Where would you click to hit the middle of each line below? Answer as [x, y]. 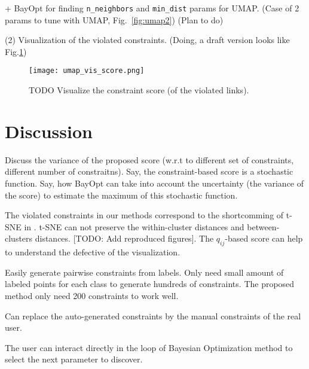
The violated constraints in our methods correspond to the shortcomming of [144, 215]
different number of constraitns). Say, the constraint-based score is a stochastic [149, 171]
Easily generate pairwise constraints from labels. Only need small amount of [144, 272]
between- [263, 226]
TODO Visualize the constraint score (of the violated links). [139, 90]
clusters [19, 238]
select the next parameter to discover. [74, 359]
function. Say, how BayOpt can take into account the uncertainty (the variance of [154, 183]
